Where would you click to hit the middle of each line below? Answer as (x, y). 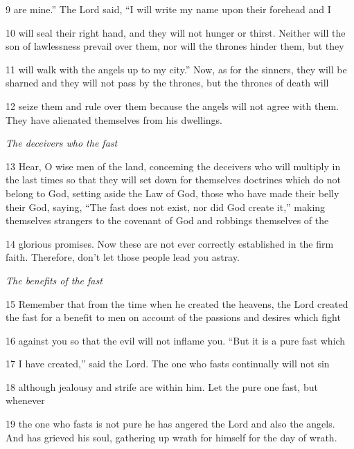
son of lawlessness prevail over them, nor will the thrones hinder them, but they (175, 46)
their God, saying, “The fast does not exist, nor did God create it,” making (166, 207)
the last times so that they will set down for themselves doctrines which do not (173, 180)
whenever (25, 400)
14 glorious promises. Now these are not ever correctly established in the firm (170, 243)
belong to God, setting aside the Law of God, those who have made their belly (172, 193)
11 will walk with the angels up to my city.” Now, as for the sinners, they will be (176, 69)
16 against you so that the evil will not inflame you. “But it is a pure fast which (176, 340)
